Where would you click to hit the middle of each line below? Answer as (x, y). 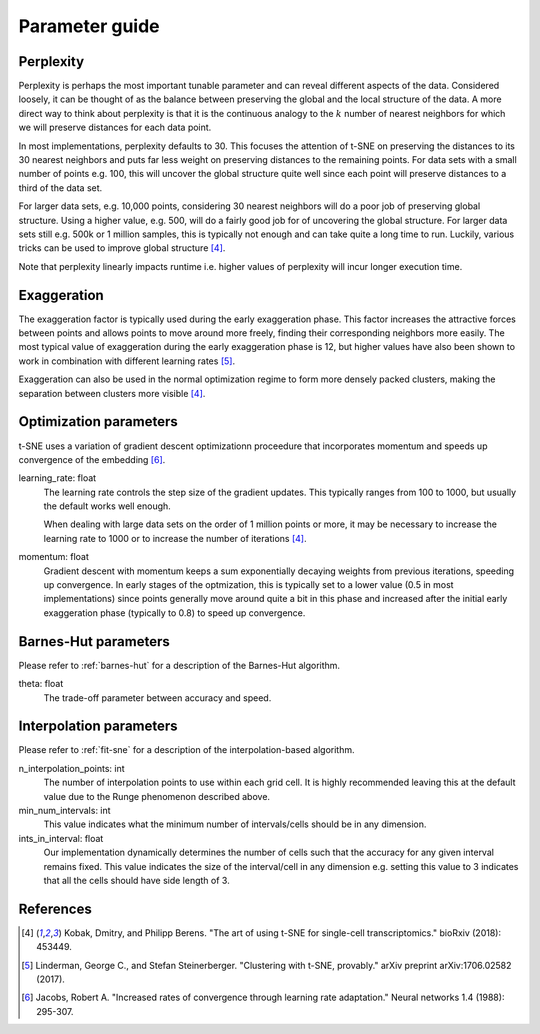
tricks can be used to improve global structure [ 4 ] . (122, 248)
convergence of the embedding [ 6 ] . (92, 459)
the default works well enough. (107, 506)
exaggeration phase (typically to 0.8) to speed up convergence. (174, 612)
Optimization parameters (98, 421)
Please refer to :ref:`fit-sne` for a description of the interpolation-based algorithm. (186, 750)
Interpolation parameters (98, 726)
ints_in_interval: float (61, 838)
